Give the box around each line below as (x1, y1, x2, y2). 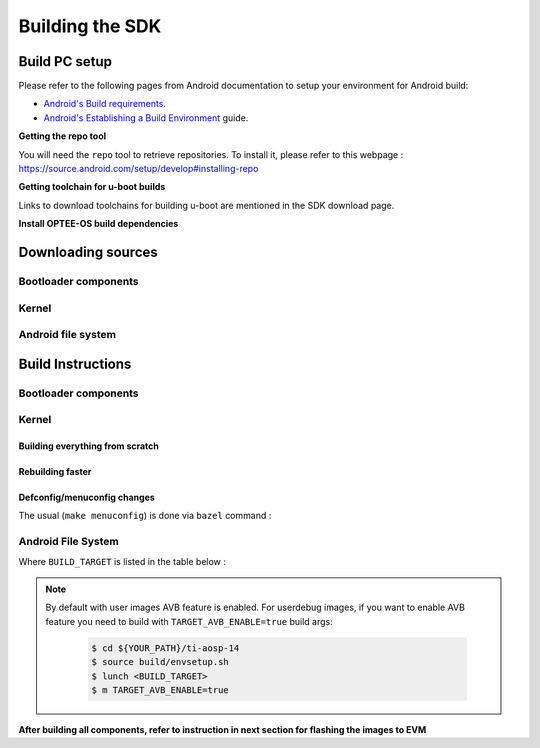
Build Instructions (18, 355, 132, 372)
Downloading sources (18, 244, 159, 260)
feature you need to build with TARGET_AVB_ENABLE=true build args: (45, 615, 334, 627)
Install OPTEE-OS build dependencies (18, 218, 179, 230)
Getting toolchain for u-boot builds (18, 181, 166, 193)
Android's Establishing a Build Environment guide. (43, 111, 249, 124)
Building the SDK (18, 15, 162, 37)
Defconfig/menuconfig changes (18, 491, 155, 504)
